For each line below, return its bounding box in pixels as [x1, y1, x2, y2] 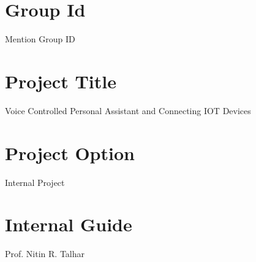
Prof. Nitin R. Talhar [5, 247, 85, 260]
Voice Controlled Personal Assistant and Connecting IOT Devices [5, 104, 251, 117]
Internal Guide [5, 212, 132, 237]
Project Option [5, 140, 135, 165]
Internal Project [5, 175, 65, 188]
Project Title [5, 68, 116, 93]
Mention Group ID [5, 33, 75, 45]
